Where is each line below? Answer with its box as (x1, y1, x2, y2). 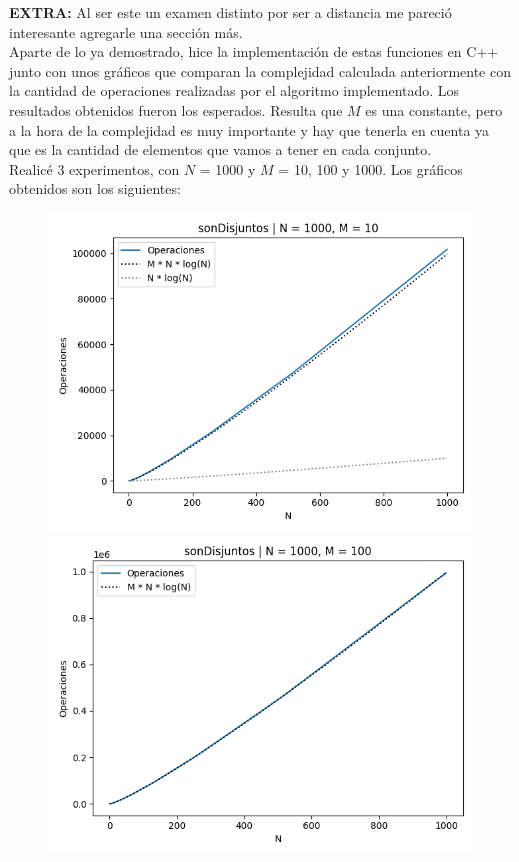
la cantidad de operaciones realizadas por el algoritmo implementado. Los (9, 80, 460, 101)
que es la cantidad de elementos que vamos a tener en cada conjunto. (9, 139, 432, 160)
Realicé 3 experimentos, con (9, 158, 180, 179)
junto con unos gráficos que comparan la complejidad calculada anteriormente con (9, 60, 511, 81)
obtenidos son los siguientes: (9, 178, 181, 199)
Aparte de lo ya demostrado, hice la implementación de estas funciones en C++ (9, 41, 499, 62)
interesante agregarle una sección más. (9, 21, 243, 42)
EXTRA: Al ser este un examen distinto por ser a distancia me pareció (9, 2, 452, 22)
